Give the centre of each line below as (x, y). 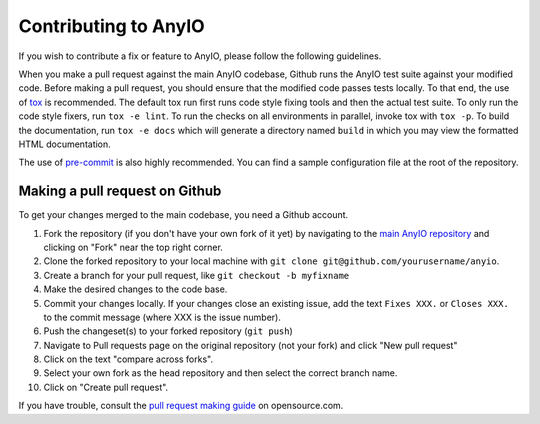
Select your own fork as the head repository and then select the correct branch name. (220, 373)
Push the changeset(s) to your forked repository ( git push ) (168, 331)
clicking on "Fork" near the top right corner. (133, 247)
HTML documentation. (65, 144)
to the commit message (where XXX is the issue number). (162, 317)
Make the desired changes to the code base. (135, 289)
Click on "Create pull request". (106, 387)
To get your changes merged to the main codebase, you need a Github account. (183, 215)
